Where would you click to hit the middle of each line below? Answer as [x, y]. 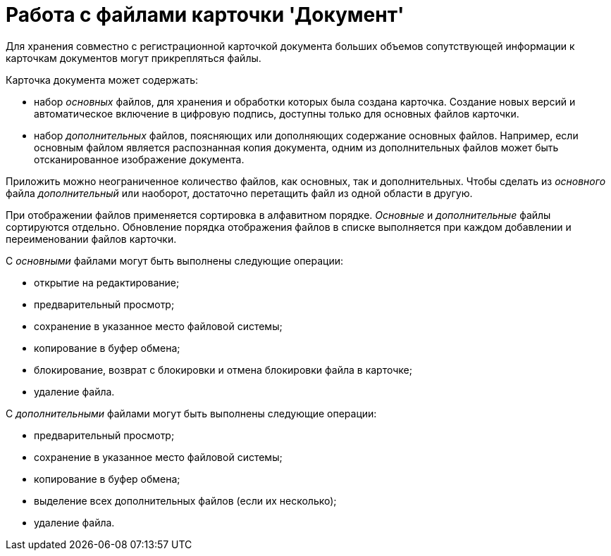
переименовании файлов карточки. [91, 239]
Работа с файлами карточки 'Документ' [205, 15]
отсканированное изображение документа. [139, 159]
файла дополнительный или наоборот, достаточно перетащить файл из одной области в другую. [239, 193]
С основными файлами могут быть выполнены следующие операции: [175, 260]
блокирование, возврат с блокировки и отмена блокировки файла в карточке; [223, 369]
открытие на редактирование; [107, 282]
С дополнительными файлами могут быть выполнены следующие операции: [191, 413]
